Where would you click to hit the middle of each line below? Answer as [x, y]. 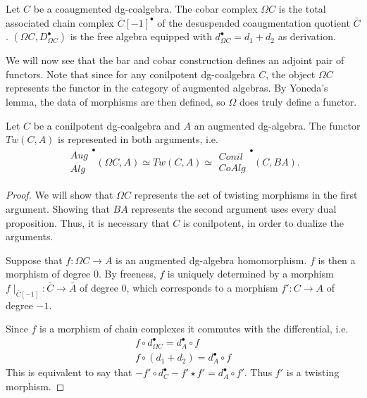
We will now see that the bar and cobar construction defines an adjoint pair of [175, 60]
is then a [337, 260]
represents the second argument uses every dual [234, 208]
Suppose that [34, 260]
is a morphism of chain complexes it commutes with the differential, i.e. [194, 329]
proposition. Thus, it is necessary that [88, 222]
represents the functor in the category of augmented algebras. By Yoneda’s [167, 88]
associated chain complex [60, 22]
